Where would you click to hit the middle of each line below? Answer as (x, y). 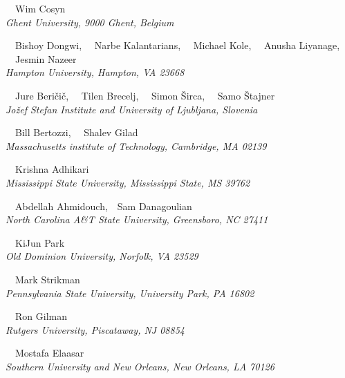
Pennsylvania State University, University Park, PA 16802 (130, 293)
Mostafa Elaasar (49, 353)
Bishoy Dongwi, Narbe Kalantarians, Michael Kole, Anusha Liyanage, (177, 45)
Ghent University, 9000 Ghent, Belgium (90, 22)
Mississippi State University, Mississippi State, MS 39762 (128, 182)
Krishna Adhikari (52, 169)
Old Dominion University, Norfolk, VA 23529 (102, 256)
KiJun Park (40, 242)
